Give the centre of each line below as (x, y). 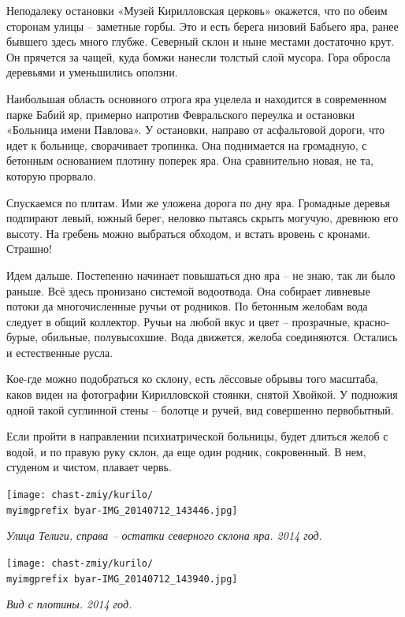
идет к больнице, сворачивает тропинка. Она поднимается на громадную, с (187, 145)
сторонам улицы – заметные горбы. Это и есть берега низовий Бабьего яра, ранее (202, 26)
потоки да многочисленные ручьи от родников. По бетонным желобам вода (187, 306)
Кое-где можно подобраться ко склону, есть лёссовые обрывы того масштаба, (193, 379)
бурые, (22, 337)
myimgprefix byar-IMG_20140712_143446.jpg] (122, 510)
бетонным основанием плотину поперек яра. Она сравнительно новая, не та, (190, 160)
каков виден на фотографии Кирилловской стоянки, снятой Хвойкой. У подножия (202, 394)
